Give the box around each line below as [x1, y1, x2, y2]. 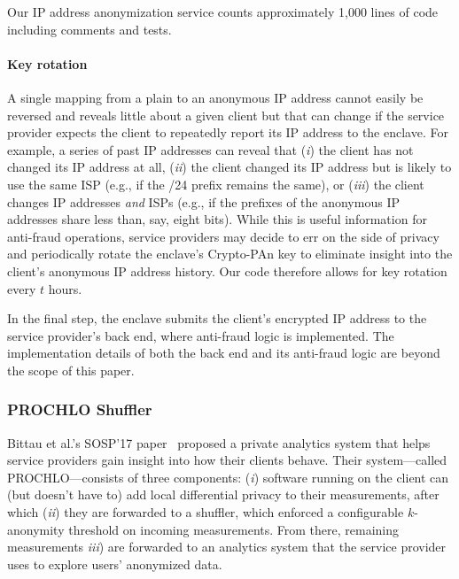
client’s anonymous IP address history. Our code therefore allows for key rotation [7, 261, 447, 280]
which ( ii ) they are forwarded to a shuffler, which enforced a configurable [7, 503, 404, 521]
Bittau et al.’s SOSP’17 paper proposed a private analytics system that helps [7, 433, 431, 452]
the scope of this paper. [7, 360, 135, 379]
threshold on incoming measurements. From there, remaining [68, 520, 400, 538]
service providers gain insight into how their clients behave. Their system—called [7, 451, 447, 469]
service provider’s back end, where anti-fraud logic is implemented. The [7, 326, 394, 344]
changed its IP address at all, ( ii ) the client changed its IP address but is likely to [7, 158, 452, 176]
